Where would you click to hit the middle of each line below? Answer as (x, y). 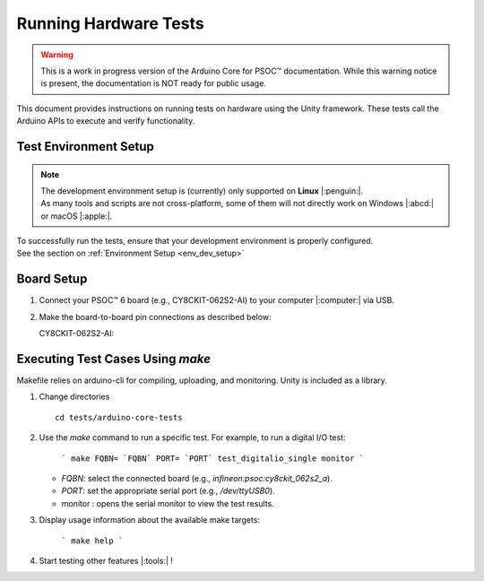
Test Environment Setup (85, 147)
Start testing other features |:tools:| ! (106, 560)
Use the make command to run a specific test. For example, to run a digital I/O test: (192, 438)
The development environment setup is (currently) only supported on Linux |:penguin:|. (202, 191)
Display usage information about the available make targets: (149, 520)
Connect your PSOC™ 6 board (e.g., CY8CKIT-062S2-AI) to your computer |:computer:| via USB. (216, 300)
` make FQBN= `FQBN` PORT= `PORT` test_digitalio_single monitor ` (213, 458)
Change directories (74, 397)
